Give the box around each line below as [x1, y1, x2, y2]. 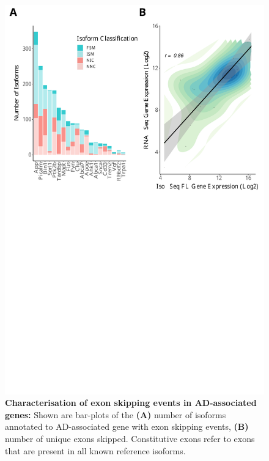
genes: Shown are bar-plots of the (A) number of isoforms [5, 408, 226, 421]
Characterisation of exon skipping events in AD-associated [5, 396, 257, 409]
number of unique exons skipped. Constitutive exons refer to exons [5, 432, 255, 444]
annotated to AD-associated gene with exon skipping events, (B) [5, 420, 249, 433]
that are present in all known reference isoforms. [5, 444, 186, 457]
